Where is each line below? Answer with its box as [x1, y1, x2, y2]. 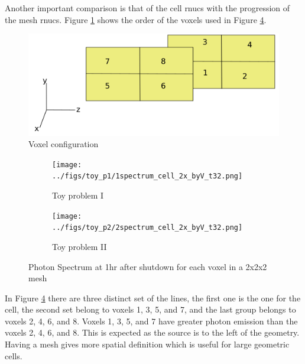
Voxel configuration [28, 138, 99, 150]
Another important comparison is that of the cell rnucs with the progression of [5, 2, 290, 14]
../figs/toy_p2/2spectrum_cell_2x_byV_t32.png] [52, 223, 243, 232]
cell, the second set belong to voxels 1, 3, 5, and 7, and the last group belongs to [5, 303, 296, 316]
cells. [5, 349, 22, 362]
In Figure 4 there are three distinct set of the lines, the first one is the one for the [5, 291, 301, 304]
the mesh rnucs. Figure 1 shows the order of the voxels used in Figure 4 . [5, 13, 267, 25]
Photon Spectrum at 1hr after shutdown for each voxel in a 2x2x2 [28, 260, 267, 272]
